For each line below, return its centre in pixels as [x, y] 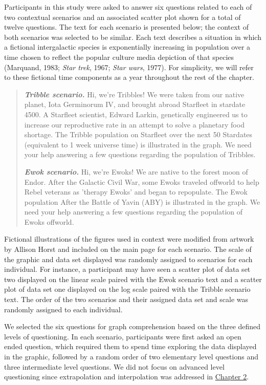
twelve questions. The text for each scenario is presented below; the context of [126, 27]
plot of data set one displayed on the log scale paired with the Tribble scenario [127, 289]
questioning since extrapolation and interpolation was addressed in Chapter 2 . [127, 377]
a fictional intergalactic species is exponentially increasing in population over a [127, 47]
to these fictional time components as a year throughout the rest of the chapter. [129, 77]
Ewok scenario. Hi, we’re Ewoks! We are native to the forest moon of [136, 171]
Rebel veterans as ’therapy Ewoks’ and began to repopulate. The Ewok [136, 192]
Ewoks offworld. [49, 221]
